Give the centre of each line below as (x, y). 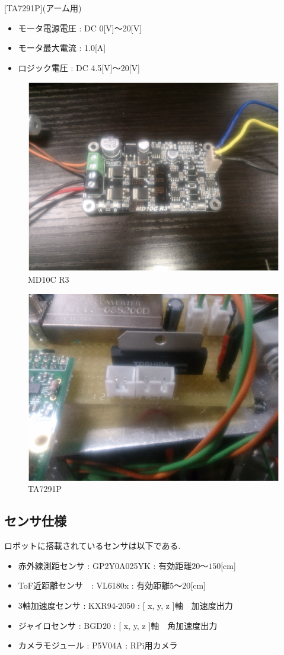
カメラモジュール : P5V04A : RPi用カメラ (98, 645)
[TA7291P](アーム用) (43, 8)
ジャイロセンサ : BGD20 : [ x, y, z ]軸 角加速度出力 (118, 625)
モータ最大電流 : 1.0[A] (62, 48)
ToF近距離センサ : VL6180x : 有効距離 (94, 585)
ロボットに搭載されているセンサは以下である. (92, 546)
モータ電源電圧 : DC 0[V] (66, 28)
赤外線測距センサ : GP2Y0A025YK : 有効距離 (105, 565)
